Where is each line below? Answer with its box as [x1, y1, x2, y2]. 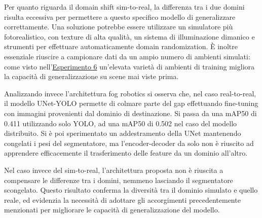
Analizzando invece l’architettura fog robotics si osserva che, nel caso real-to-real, [4, 88, 256, 98]
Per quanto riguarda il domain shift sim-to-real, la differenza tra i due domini [4, 2, 245, 12]
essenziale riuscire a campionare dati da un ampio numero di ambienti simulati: [4, 51, 250, 61]
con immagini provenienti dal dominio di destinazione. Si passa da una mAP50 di [4, 107, 257, 118]
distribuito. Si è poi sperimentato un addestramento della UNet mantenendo [4, 128, 241, 138]
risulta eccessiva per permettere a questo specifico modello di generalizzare [4, 11, 236, 22]
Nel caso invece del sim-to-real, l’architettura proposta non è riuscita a [4, 164, 223, 175]
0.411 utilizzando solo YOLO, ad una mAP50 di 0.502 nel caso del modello [4, 118, 237, 128]
